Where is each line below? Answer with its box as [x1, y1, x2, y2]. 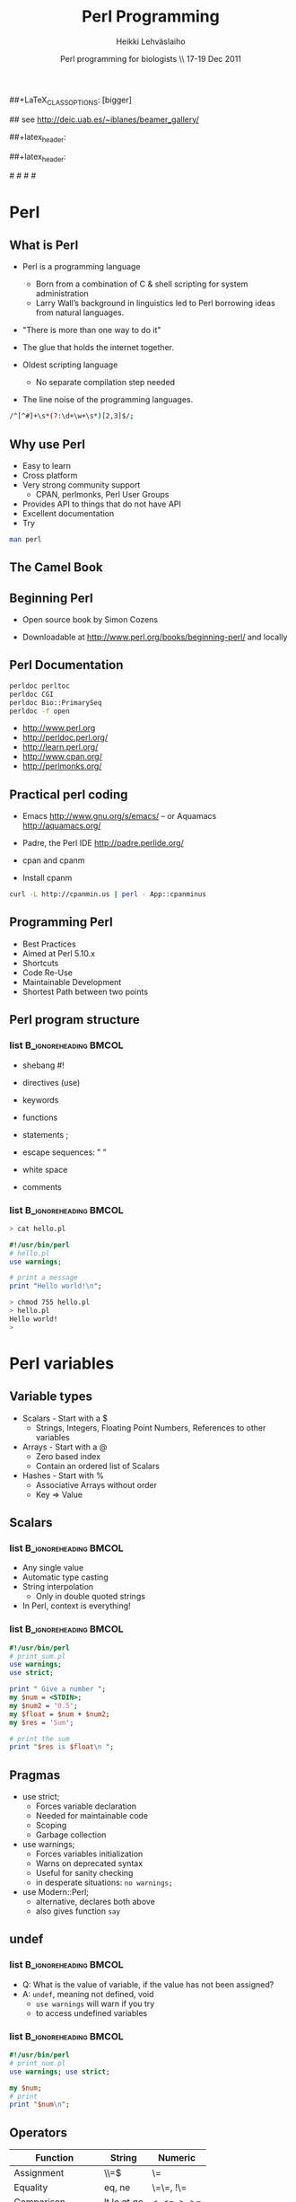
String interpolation [22, 1581, 94, 1592]
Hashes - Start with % [22, 1470, 105, 1481]
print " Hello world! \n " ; [9, 1282, 102, 1290]
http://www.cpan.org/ [22, 752, 103, 762]
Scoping [35, 1820, 67, 1831]
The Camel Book [9, 559, 103, 576]
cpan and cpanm [22, 855, 85, 866]
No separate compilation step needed [35, 377, 176, 388]
